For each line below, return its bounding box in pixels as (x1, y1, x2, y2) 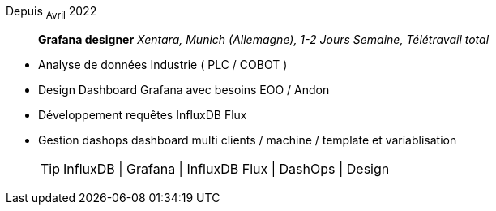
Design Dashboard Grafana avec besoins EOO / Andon (38, 82, 330, 97)
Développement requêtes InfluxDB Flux (38, 107, 247, 122)
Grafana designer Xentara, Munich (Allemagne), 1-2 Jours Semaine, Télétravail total (38, 32, 490, 46)
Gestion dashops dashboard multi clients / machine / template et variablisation (38, 132, 457, 147)
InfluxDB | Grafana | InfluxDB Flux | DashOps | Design (63, 160, 390, 177)
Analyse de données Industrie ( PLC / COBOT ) (38, 57, 288, 71)
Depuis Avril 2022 (6, 4, 97, 21)
